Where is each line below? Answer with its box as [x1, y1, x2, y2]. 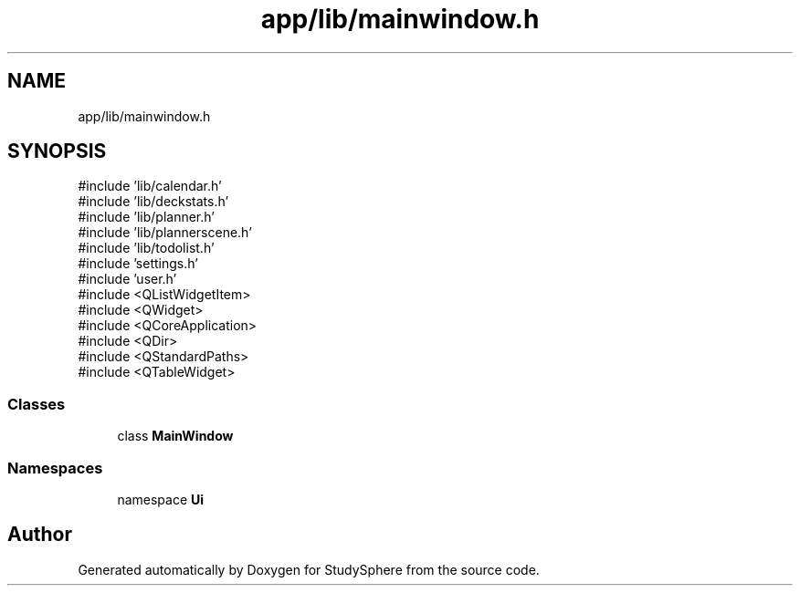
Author [7, 523, 72, 546]
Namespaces [7, 458, 103, 477]
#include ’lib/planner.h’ [78, 209, 215, 225]
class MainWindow [117, 428, 234, 444]
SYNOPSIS [7, 140, 107, 163]
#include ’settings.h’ [78, 255, 198, 272]
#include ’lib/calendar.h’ [78, 178, 222, 194]
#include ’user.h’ [78, 271, 177, 287]
